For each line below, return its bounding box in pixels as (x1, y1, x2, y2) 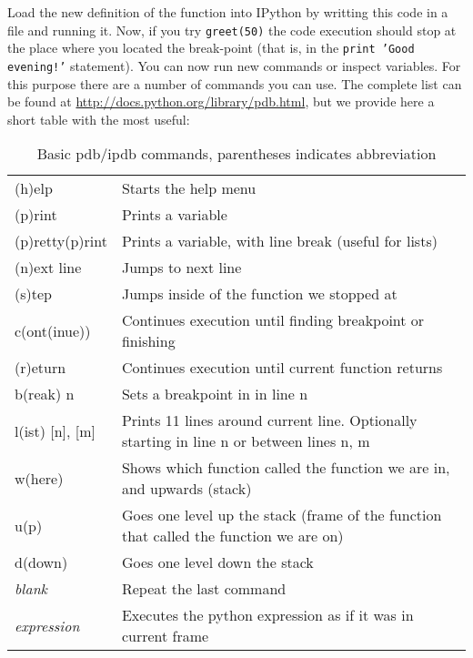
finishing (121, 330, 176, 352)
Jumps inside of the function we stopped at (121, 283, 398, 305)
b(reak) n (15, 383, 75, 405)
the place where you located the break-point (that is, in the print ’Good (7, 38, 415, 57)
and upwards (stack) (121, 478, 252, 500)
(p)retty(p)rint (15, 230, 107, 252)
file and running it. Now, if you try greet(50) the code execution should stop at (7, 20, 457, 39)
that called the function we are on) (121, 525, 344, 547)
